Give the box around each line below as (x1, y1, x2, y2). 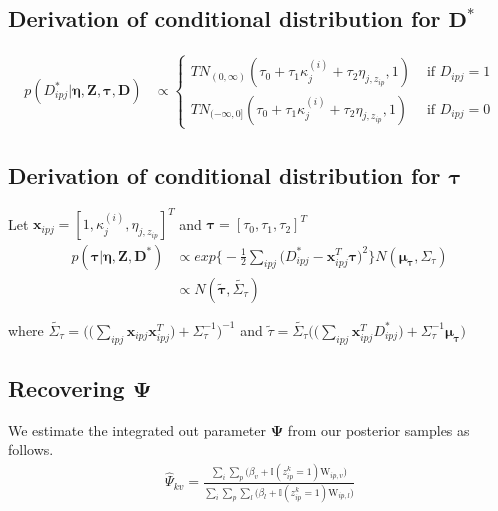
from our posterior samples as (287, 419, 470, 440)
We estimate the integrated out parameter (8, 419, 267, 440)
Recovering (8, 372, 125, 403)
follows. (8, 439, 54, 460)
